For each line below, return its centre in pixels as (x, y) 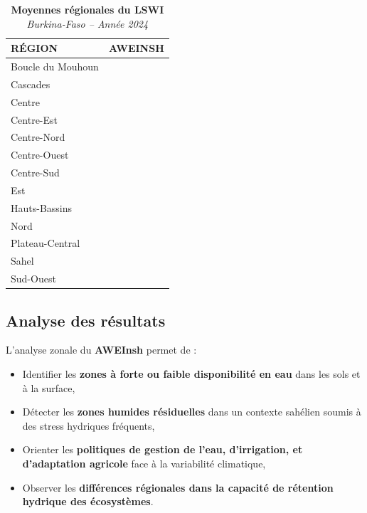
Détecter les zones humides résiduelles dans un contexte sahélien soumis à (192, 412)
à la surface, (49, 387)
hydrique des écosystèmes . (88, 501)
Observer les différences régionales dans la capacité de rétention (178, 487)
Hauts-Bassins (42, 207)
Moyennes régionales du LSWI (87, 9)
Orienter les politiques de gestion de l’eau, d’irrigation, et (163, 449)
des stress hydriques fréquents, (89, 425)
